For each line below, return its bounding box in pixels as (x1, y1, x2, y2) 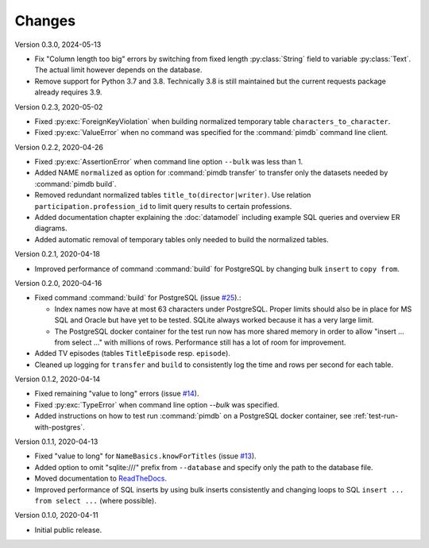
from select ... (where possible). (34, 496, 157, 505)
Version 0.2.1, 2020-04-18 (14, 249, 101, 259)
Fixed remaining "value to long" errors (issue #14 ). (34, 389, 199, 399)
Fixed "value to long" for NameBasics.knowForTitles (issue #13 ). (34, 451, 257, 461)
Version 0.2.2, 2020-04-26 (14, 142, 103, 152)
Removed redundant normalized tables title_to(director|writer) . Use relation (34, 191, 311, 200)
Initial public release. (34, 525, 102, 534)
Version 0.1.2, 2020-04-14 (14, 374, 101, 384)
